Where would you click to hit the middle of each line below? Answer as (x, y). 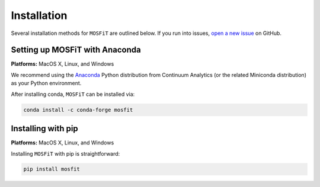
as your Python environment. (46, 83)
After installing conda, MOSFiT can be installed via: (73, 94)
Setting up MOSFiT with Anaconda (76, 50)
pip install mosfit (52, 169)
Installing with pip (44, 129)
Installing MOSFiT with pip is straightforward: (65, 153)
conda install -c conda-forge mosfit (78, 110)
